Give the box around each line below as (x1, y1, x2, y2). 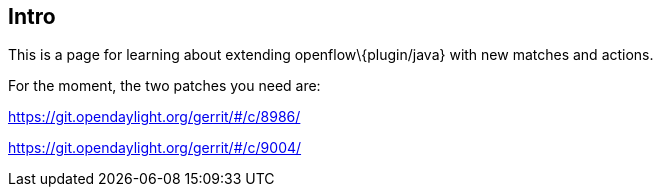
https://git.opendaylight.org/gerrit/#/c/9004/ (8, 139, 302, 157)
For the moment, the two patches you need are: (8, 77, 321, 95)
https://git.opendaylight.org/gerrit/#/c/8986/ (8, 108, 301, 126)
